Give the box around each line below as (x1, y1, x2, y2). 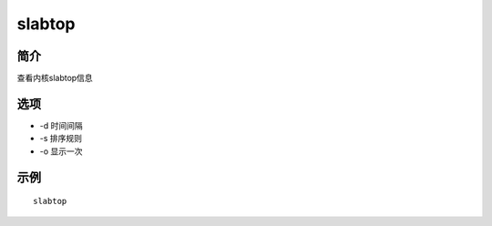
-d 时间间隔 (39, 119, 83, 131)
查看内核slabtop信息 (16, 73, 93, 84)
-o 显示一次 (39, 146, 83, 157)
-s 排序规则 (39, 133, 82, 144)
